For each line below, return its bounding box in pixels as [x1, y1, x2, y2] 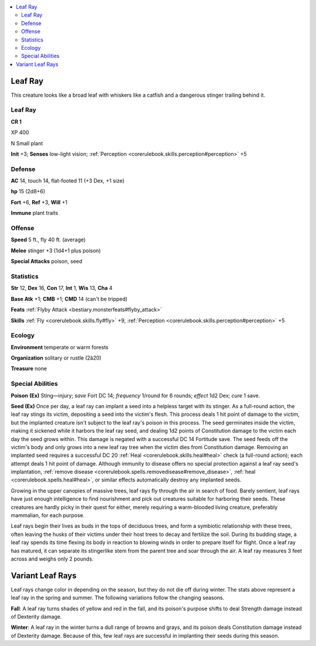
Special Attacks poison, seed [11, 258, 83, 265]
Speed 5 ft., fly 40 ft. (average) [11, 236, 86, 243]
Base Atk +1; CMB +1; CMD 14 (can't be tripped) [11, 295, 128, 302]
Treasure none [11, 365, 47, 372]
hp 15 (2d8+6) [11, 188, 46, 195]
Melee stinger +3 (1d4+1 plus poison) [11, 247, 101, 254]
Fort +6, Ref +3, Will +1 [11, 199, 68, 206]
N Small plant [11, 139, 43, 146]
